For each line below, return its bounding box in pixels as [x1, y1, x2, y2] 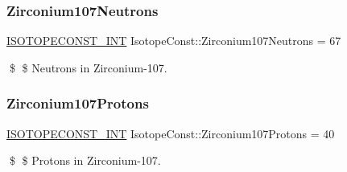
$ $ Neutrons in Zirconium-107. [9, 59, 167, 76]
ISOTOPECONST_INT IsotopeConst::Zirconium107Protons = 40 [6, 125, 335, 141]
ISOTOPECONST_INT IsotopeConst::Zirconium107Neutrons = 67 [6, 32, 341, 49]
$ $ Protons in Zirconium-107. [9, 152, 161, 169]
